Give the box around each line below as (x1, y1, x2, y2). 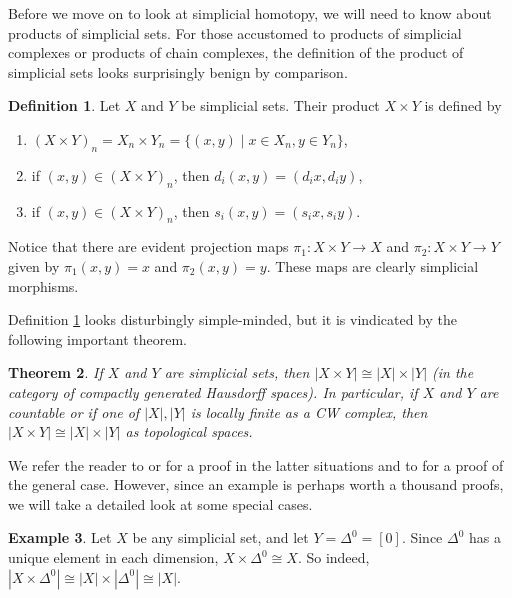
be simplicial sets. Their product (181, 95, 380, 116)
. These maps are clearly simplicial (266, 255, 479, 276)
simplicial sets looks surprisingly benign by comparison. (8, 61, 348, 82)
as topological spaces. (125, 421, 253, 442)
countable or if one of (8, 401, 140, 422)
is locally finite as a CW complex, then (190, 401, 428, 422)
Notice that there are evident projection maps (8, 236, 289, 257)
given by (8, 255, 60, 276)
